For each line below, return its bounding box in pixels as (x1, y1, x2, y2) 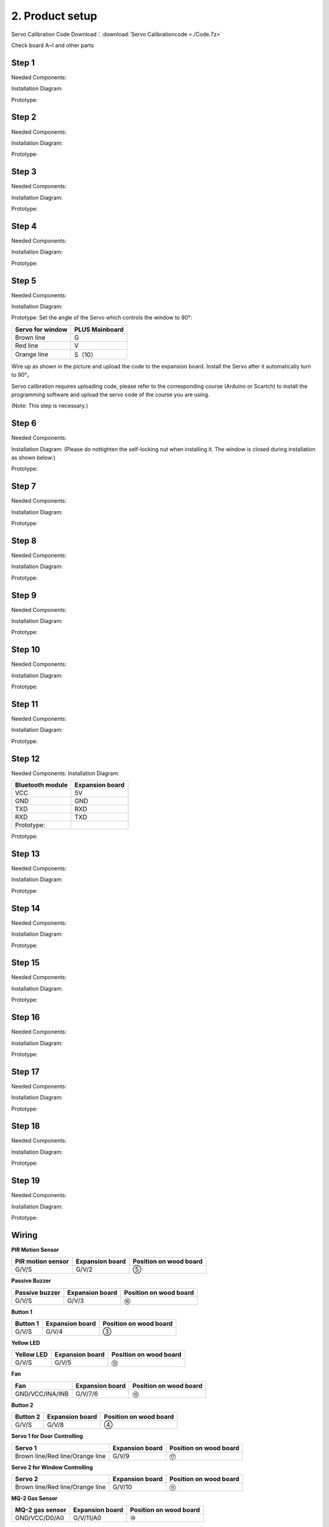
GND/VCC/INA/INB (15, 1390, 69, 1398)
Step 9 (11, 590, 37, 600)
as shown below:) (11, 454, 56, 461)
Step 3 (11, 167, 37, 177)
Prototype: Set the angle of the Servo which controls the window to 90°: (11, 314, 193, 321)
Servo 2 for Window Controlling (11, 1463, 93, 1471)
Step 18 (11, 1121, 40, 1131)
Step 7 (11, 481, 37, 492)
